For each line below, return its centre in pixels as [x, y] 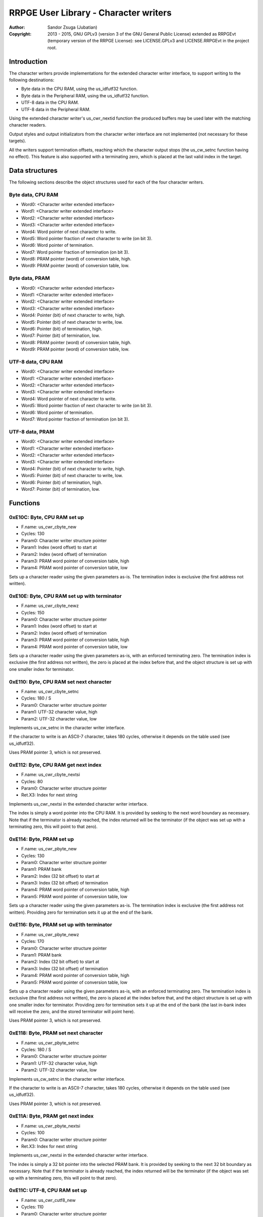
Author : [17, 27]
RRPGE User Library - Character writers [90, 13]
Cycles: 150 [33, 612]
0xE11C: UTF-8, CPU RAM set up [48, 1190]
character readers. [28, 125]
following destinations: [32, 80]
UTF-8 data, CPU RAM [36, 362]
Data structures [33, 170]
